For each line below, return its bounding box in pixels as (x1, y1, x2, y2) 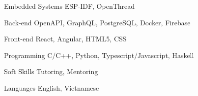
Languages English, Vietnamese (4, 82, 99, 93)
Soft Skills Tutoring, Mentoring (4, 66, 98, 77)
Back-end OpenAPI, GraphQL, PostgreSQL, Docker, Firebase (4, 17, 191, 27)
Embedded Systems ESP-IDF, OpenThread (4, 1, 135, 11)
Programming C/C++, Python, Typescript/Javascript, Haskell (4, 50, 194, 60)
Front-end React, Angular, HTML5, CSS (4, 34, 127, 44)
